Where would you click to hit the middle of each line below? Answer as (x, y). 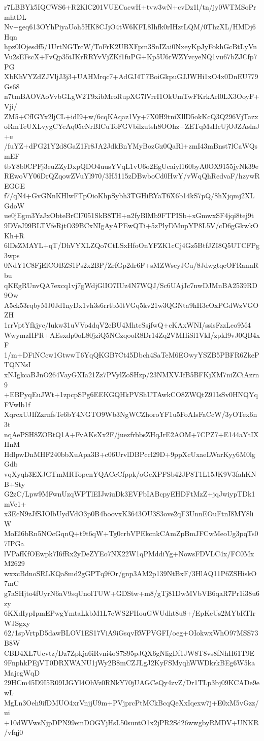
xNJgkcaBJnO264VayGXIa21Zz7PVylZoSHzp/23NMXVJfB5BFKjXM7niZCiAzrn (132, 374)
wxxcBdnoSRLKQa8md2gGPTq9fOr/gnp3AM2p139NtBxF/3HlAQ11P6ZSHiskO (130, 573)
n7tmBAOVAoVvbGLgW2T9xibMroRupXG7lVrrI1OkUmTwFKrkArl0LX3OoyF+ (132, 96)
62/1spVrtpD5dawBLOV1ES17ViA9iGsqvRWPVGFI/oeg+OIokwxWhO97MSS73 (131, 633)
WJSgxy (17, 623)
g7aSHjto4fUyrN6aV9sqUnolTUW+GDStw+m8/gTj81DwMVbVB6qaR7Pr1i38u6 (132, 593)
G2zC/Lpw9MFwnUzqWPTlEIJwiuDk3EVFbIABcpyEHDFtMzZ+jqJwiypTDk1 (130, 494)
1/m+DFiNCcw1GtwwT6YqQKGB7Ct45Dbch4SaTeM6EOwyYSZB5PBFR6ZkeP (132, 354)
